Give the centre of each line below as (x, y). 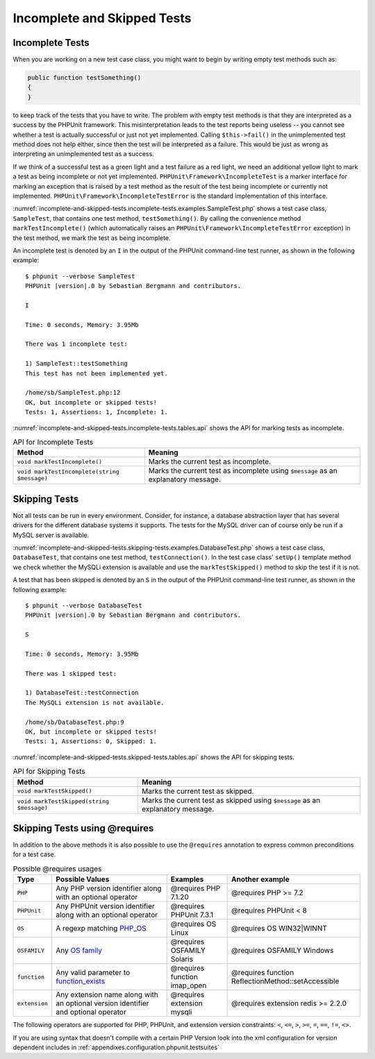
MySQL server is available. (51, 535)
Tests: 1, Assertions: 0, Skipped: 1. (91, 742)
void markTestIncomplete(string (68, 472)
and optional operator (91, 1012)
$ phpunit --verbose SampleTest (80, 276)
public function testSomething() (84, 78)
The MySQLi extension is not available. (95, 702)
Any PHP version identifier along (109, 888)
